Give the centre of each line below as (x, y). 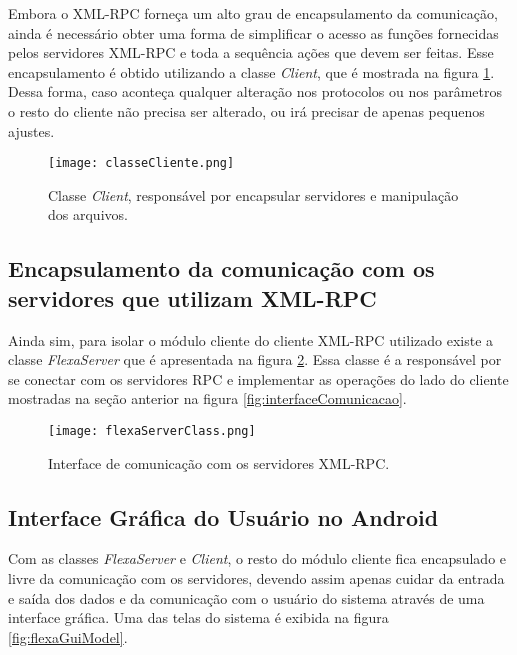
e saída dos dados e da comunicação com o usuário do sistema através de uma (246, 597)
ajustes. (31, 130)
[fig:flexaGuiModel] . (68, 636)
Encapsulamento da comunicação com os (221, 268)
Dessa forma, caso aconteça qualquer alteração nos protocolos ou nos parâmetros (255, 91)
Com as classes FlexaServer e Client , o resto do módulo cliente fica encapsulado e (257, 558)
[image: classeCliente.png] (141, 163)
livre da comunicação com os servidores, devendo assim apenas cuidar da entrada (256, 578)
